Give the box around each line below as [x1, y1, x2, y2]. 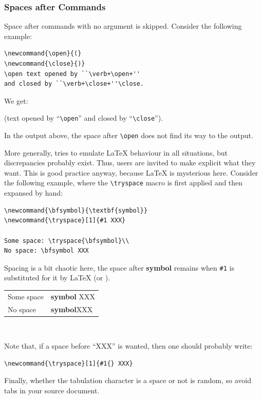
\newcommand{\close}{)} [4, 60, 85, 67]
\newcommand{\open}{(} [4, 50, 82, 58]
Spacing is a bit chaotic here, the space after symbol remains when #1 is [4, 262, 234, 273]
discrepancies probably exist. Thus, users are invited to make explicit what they [4, 157, 256, 168]
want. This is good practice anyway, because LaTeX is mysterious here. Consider [4, 167, 258, 178]
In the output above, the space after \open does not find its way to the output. [4, 130, 253, 141]
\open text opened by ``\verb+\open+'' [4, 70, 140, 78]
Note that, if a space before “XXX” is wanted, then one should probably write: [4, 340, 253, 351]
